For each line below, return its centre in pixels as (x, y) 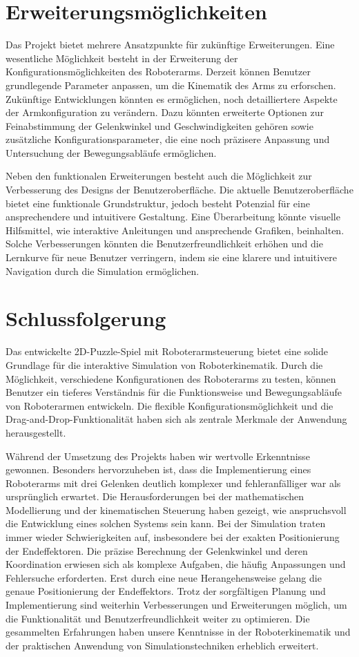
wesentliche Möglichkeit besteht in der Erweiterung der (122, 58)
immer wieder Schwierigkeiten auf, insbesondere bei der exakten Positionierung (173, 537)
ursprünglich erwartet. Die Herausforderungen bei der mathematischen (155, 496)
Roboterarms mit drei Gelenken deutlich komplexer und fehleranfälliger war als (173, 483)
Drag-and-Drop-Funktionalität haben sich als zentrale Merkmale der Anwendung (176, 419)
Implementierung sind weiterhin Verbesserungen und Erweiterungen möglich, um (176, 605)
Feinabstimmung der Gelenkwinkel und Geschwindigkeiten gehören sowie (159, 125)
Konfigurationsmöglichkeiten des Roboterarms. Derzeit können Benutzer (158, 72)
